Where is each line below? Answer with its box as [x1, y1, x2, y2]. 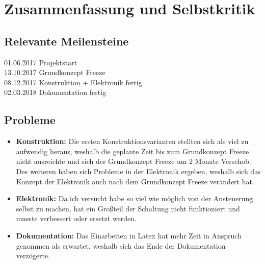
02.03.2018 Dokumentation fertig [4, 87, 107, 98]
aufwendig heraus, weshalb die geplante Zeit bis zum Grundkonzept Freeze [16, 146, 249, 156]
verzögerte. [16, 250, 50, 261]
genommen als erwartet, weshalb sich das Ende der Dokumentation [16, 240, 226, 251]
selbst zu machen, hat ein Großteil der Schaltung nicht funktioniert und [16, 203, 240, 213]
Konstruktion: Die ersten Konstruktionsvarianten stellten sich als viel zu [16, 136, 249, 147]
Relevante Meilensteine [4, 33, 129, 49]
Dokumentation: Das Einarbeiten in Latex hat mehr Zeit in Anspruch [16, 230, 242, 241]
